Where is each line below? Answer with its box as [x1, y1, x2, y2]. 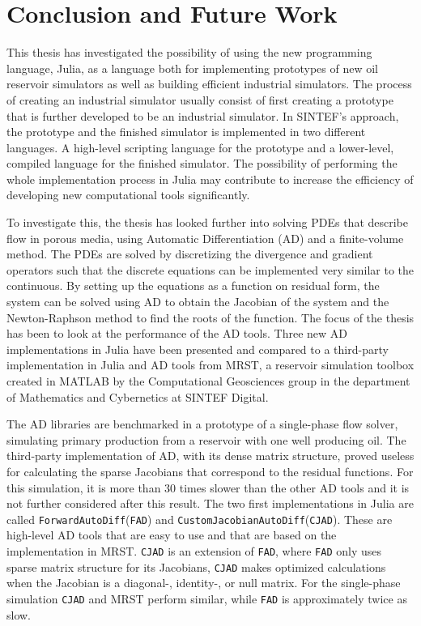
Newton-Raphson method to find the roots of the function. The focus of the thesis [6, 309, 415, 326]
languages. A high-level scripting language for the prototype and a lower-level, [6, 138, 394, 155]
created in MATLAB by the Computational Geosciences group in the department [6, 373, 410, 389]
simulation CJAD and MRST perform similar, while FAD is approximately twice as [6, 590, 407, 607]
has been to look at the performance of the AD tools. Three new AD [6, 325, 348, 342]
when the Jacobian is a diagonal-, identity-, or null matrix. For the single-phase [6, 574, 401, 591]
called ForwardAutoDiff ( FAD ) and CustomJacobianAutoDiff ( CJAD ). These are [6, 510, 393, 527]
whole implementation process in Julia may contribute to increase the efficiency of [6, 170, 414, 187]
